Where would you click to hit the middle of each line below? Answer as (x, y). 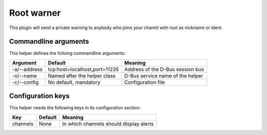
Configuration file (145, 82)
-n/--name (24, 75)
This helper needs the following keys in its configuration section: (75, 108)
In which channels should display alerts (108, 124)
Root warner (35, 13)
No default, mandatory (74, 82)
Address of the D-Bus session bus (164, 69)
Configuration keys (40, 96)
